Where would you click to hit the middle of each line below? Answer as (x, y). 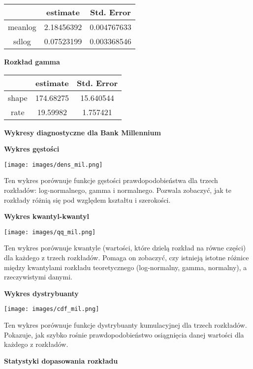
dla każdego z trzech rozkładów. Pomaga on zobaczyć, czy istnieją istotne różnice (126, 258)
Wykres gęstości (32, 149)
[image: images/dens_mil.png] (53, 165)
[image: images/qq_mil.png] (50, 232)
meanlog (22, 27)
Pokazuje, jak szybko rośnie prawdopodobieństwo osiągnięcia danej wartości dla (124, 334)
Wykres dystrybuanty (41, 293)
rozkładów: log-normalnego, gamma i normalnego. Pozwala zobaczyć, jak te (118, 190)
